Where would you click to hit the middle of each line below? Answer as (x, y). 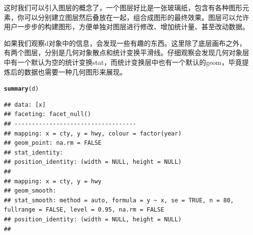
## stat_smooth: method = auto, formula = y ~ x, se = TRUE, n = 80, (119, 200)
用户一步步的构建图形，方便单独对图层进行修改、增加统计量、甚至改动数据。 (126, 27)
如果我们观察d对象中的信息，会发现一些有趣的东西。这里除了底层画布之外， (125, 43)
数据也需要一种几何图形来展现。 (75, 71)
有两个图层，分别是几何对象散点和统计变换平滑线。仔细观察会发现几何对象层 (126, 52)
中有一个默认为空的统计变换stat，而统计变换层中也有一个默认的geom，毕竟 (123, 62)
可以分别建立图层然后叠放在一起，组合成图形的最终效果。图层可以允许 (136, 17)
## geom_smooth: (30, 191)
